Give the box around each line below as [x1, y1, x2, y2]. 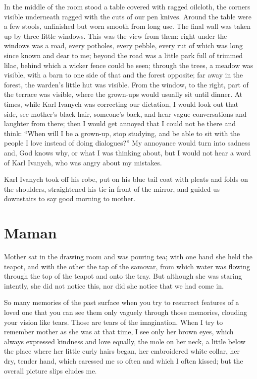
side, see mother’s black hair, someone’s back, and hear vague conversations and [4, 108, 247, 119]
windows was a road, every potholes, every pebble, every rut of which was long [4, 40, 243, 51]
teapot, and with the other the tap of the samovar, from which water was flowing [4, 261, 250, 271]
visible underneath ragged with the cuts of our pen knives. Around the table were [4, 11, 252, 21]
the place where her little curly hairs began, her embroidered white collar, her [4, 346, 240, 356]
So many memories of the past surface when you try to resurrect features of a [4, 297, 239, 307]
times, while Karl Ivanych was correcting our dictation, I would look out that [4, 98, 239, 109]
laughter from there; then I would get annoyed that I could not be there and [4, 118, 236, 129]
